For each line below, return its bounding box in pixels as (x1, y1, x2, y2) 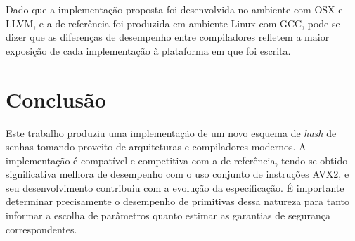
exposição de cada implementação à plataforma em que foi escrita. (6, 43, 291, 58)
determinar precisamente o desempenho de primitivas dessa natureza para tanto (6, 194, 350, 209)
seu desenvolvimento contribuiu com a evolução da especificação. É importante (6, 180, 344, 195)
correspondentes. (6, 221, 77, 236)
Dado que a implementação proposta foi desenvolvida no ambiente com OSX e (6, 2, 343, 16)
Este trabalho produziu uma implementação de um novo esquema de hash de (6, 125, 337, 140)
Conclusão (6, 84, 106, 113)
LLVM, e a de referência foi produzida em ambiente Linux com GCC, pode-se (6, 15, 340, 30)
